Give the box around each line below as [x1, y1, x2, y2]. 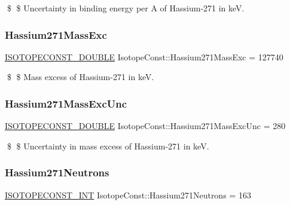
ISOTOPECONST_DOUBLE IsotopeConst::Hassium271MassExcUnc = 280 [5, 120, 286, 132]
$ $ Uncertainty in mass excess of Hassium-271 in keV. [7, 139, 209, 152]
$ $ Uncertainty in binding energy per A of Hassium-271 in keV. [7, 2, 245, 14]
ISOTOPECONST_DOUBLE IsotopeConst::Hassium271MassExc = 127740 [5, 50, 283, 63]
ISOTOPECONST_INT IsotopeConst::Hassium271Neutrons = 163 [5, 188, 251, 201]
